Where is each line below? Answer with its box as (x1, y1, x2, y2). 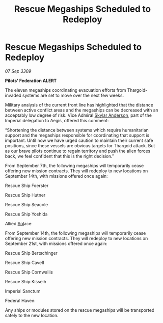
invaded (5, 92, 22, 98)
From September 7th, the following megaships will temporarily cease (5, 162, 144, 168)
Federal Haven (5, 297, 35, 303)
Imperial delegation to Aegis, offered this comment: (5, 117, 109, 123)
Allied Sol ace (5, 220, 32, 226)
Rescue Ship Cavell (5, 259, 44, 266)
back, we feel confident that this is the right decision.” (5, 153, 114, 159)
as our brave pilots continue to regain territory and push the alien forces (5, 148, 151, 154)
